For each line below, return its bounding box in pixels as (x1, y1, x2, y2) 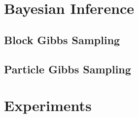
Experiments (4, 95, 92, 116)
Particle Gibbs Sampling (4, 61, 131, 76)
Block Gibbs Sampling (4, 32, 120, 47)
